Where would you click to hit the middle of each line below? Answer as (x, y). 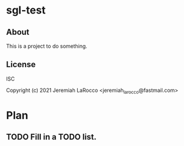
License (21, 64)
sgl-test (26, 10)
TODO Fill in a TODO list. (51, 137)
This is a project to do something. (47, 46)
